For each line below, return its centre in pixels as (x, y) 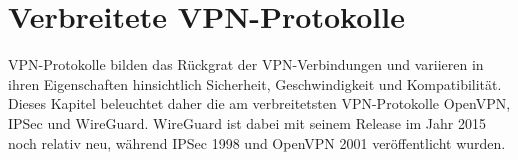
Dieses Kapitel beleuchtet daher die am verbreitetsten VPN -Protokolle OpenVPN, (259, 103)
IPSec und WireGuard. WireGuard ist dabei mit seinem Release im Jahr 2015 (247, 122)
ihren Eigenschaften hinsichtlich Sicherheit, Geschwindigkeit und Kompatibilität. (255, 83)
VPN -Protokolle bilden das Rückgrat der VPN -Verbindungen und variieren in (246, 64)
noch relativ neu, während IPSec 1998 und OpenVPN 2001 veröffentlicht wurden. (257, 142)
